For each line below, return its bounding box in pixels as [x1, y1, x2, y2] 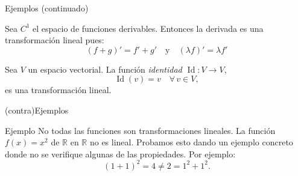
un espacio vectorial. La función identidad [28, 62, 182, 75]
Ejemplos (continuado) [5, 2, 89, 14]
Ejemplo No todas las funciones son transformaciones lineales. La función [5, 124, 276, 136]
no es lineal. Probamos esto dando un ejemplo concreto [89, 136, 293, 148]
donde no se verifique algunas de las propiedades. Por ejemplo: [5, 147, 236, 160]
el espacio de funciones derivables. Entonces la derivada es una [33, 22, 264, 34]
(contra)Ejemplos [5, 103, 69, 116]
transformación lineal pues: [5, 34, 104, 46]
